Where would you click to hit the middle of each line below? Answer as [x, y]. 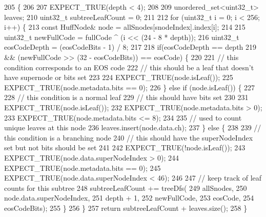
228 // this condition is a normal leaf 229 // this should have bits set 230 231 [126, 97]
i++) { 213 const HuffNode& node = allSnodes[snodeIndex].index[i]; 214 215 [125, 27]
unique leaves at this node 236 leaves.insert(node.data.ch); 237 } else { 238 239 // [133, 127]
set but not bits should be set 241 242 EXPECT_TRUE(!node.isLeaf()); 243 [125, 147]
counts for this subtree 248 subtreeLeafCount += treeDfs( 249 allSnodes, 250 [126, 188]
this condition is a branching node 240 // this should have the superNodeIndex [129, 137]
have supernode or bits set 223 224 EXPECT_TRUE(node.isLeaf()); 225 [119, 77]
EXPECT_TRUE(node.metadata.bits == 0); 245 [83, 167]
